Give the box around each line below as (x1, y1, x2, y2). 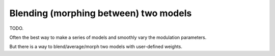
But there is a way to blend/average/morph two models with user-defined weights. (9, 43, 183, 50)
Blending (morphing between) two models (9, 8, 192, 19)
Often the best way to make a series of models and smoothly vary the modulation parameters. (9, 34, 207, 40)
